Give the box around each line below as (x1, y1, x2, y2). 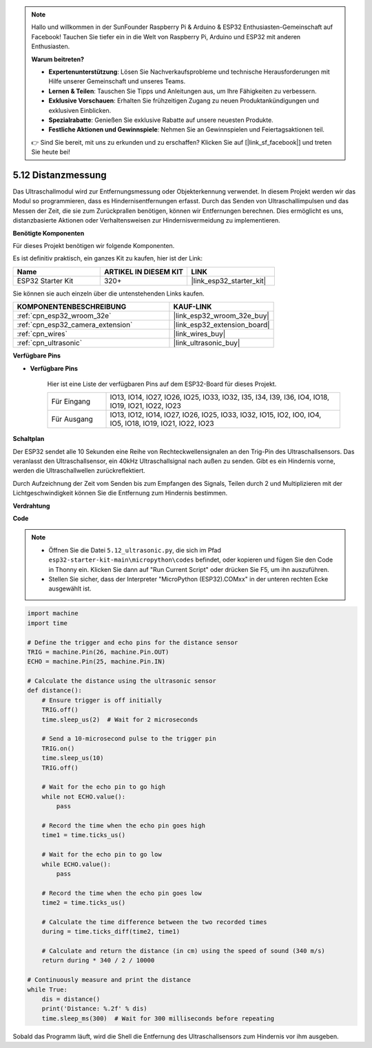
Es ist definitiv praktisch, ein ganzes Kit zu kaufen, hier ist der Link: (12, 254, 203, 263)
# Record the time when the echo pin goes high (41, 821, 206, 830)
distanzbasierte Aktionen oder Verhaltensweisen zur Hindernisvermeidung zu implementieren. (12, 216, 280, 225)
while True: (27, 985, 68, 994)
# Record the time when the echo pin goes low (41, 889, 203, 897)
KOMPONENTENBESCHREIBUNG (17, 302, 127, 311)
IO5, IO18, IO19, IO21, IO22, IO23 (110, 419, 214, 429)
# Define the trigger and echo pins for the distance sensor (27, 638, 238, 646)
